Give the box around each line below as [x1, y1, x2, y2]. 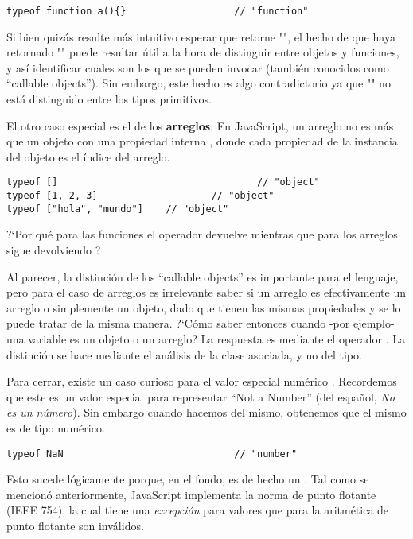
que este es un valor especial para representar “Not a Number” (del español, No [6, 388, 395, 405]
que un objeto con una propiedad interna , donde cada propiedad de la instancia [6, 133, 398, 149]
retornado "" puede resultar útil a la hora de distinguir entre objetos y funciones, [6, 44, 399, 60]
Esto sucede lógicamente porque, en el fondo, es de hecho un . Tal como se [6, 471, 369, 487]
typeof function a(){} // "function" [6, 6, 309, 17]
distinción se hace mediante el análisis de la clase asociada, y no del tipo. [6, 346, 362, 363]
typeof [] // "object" [6, 176, 320, 188]
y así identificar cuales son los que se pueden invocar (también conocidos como [6, 59, 389, 76]
